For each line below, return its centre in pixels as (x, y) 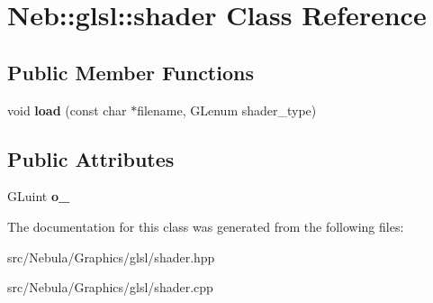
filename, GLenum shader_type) (227, 110)
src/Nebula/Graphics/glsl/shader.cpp (110, 287)
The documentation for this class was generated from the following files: (206, 226)
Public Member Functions (131, 72)
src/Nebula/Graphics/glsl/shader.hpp (111, 257)
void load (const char (67, 110)
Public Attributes (91, 158)
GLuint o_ (39, 196)
